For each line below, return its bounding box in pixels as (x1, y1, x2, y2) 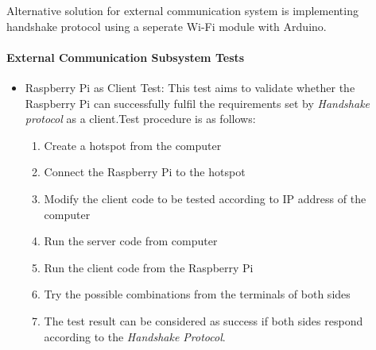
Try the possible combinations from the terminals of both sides (44, 286, 351, 302)
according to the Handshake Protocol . (44, 328, 226, 344)
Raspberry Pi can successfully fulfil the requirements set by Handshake (25, 94, 370, 111)
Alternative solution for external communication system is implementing (6, 2, 359, 18)
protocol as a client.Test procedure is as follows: (25, 110, 256, 127)
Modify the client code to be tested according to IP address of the (44, 190, 366, 206)
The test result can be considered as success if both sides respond (44, 312, 363, 329)
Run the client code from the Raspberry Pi (44, 259, 254, 275)
